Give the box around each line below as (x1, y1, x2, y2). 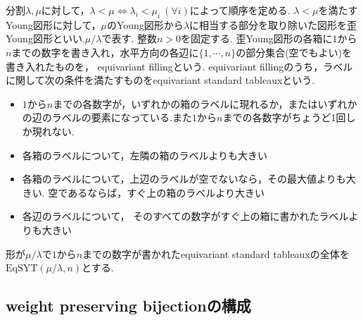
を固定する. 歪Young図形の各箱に (181, 31, 333, 46)
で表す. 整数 (101, 31, 157, 46)
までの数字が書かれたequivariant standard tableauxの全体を (82, 246, 350, 261)
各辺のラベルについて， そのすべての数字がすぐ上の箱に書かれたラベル (22, 209, 349, 223)
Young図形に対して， (6, 17, 101, 32)
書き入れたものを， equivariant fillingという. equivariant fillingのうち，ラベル (6, 59, 353, 73)
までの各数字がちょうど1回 (222, 110, 346, 125)
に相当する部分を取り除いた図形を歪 (189, 17, 357, 32)
